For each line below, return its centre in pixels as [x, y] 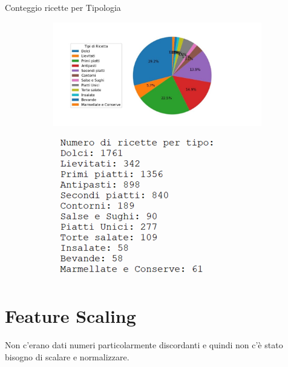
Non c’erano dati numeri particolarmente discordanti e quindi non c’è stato [144, 345]
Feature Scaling [70, 316]
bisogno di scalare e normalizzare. [67, 356]
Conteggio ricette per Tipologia [63, 7]
